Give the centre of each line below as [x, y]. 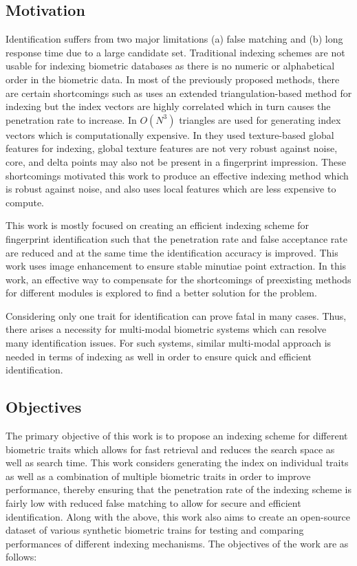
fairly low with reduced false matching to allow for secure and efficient [153, 503]
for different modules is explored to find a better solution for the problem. [161, 293]
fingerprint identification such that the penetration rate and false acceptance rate [176, 238]
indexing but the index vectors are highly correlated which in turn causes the [168, 106]
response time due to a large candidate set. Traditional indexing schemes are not [175, 52]
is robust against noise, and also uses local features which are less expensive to [171, 189]
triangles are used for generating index [260, 119]
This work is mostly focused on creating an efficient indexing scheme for [158, 225]
